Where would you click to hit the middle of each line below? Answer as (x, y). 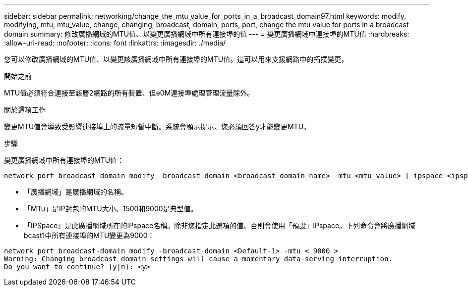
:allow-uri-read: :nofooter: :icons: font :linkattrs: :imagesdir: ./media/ (115, 43)
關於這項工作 (25, 110)
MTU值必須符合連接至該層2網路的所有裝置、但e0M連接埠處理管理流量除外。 (129, 93)
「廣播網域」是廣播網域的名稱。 (76, 192)
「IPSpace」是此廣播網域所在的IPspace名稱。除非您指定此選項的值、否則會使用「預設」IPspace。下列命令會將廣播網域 (220, 225)
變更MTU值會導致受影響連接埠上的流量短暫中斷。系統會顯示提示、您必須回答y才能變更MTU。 (157, 126)
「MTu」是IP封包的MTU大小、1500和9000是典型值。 (111, 209)
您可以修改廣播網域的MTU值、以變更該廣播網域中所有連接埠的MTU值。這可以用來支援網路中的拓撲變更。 (176, 59)
